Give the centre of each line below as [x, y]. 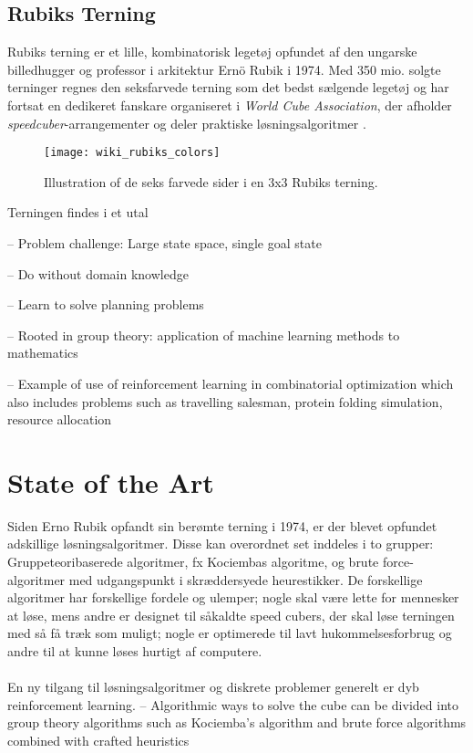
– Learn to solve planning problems [106, 304]
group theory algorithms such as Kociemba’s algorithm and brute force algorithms [237, 722]
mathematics [43, 353]
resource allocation [60, 419]
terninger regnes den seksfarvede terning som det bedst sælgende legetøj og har [228, 87]
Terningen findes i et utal [78, 212]
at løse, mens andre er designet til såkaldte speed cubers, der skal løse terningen [231, 615]
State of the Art [111, 481]
